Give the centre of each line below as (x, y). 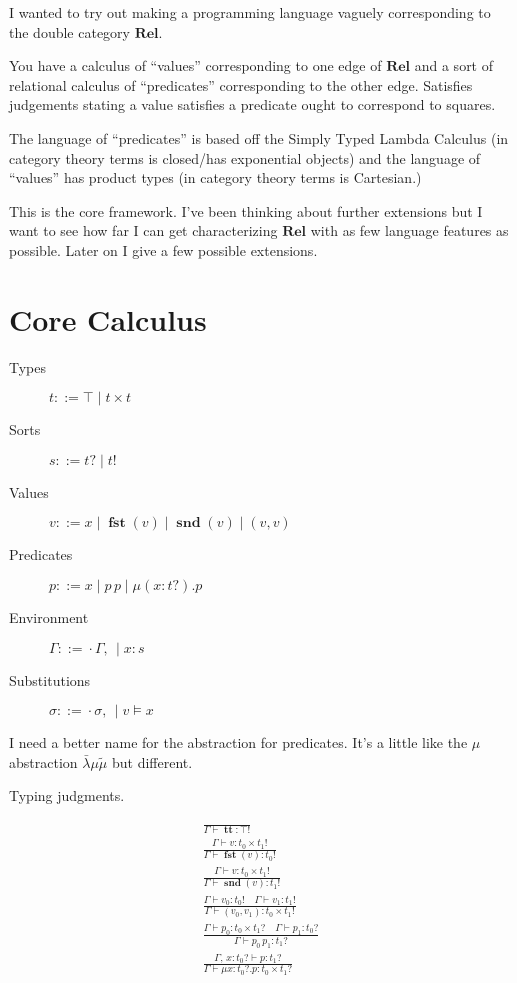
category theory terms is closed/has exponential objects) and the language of (245, 157)
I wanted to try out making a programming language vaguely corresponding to (250, 12)
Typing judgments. (67, 795)
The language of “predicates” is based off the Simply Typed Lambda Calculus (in (259, 137)
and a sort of (454, 65)
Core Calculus (108, 318)
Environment (49, 617)
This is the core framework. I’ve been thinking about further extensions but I (246, 210)
